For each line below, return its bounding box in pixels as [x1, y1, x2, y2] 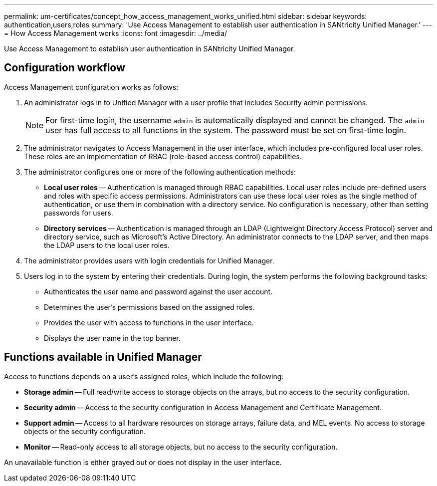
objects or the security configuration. [24, 427, 146, 436]
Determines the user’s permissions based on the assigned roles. [44, 302, 255, 311]
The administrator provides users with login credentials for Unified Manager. [24, 256, 274, 265]
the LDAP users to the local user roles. [44, 241, 170, 249]
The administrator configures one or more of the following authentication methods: [24, 167, 296, 176]
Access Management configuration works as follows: [4, 82, 179, 91]
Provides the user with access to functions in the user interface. [44, 318, 254, 327]
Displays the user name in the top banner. [44, 333, 181, 342]
